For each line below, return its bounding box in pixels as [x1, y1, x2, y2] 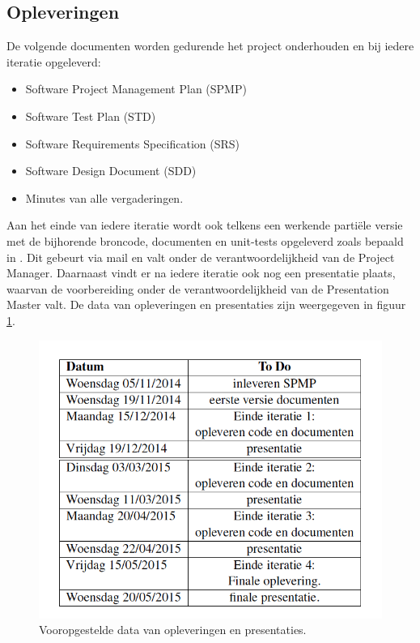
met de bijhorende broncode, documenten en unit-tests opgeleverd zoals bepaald [6, 232, 404, 249]
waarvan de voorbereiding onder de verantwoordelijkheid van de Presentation [6, 280, 389, 297]
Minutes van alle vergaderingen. [25, 189, 184, 206]
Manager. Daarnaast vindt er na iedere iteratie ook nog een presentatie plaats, [6, 264, 396, 281]
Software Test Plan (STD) [25, 107, 156, 124]
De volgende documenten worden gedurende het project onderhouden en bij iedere [6, 37, 414, 54]
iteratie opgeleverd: [6, 53, 101, 70]
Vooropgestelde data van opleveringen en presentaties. [39, 621, 307, 638]
